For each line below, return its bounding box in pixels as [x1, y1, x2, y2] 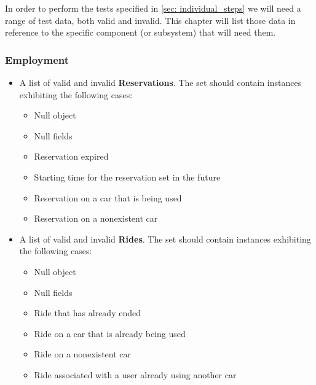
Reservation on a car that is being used [34, 191, 182, 204]
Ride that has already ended [34, 306, 141, 319]
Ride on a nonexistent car [34, 348, 132, 360]
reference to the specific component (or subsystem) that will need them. [5, 26, 276, 39]
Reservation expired [34, 150, 109, 163]
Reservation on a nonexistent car [34, 212, 158, 225]
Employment [5, 52, 69, 67]
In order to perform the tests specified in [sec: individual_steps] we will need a [5, 2, 301, 14]
